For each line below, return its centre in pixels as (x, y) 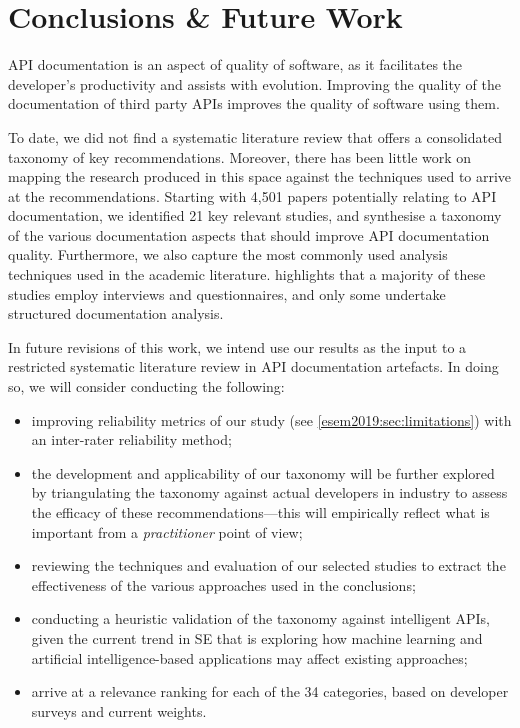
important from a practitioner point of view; (167, 531)
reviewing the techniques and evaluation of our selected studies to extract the (268, 565)
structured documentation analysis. (116, 313)
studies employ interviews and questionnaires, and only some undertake (227, 293)
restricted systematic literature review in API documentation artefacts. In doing (253, 366)
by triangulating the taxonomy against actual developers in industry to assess (269, 492)
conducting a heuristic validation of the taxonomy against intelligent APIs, (261, 618)
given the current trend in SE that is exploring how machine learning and (257, 637)
